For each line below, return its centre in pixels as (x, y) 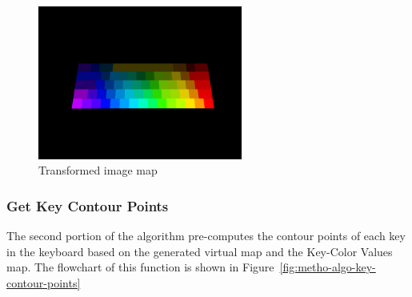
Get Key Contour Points (88, 205)
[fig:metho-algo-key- (328, 267)
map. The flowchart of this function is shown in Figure (140, 267)
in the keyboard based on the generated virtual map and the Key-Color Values (200, 251)
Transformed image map (98, 170)
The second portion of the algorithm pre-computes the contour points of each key (206, 236)
